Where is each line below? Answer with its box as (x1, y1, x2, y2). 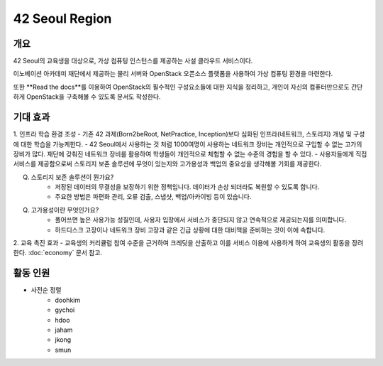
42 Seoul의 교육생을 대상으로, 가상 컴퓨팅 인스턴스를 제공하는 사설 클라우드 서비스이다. (13, 57, 253, 65)
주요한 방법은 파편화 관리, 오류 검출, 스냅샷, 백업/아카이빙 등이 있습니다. (55, 193, 252, 201)
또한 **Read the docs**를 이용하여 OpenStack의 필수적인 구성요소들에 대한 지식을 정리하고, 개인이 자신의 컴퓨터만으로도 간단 (13, 82, 363, 91)
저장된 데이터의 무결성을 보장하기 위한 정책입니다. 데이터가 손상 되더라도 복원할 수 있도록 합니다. (55, 183, 320, 191)
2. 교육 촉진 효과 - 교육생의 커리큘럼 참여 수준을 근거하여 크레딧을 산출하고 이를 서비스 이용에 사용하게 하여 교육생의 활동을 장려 (13, 239, 364, 247)
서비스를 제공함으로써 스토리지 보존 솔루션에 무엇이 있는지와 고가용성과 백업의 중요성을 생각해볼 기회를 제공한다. (13, 160, 322, 168)
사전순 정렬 (30, 286, 62, 294)
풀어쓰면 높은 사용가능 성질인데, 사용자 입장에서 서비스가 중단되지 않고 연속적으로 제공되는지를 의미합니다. (55, 215, 347, 224)
